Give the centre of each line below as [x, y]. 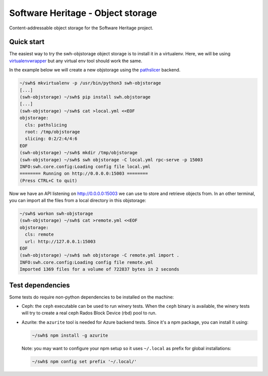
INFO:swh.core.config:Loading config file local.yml [85, 166]
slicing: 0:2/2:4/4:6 [51, 139]
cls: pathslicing [46, 125]
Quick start [27, 42]
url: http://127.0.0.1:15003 [61, 241]
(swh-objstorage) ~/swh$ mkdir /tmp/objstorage [78, 153]
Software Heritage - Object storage [83, 13]
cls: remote [39, 235]
